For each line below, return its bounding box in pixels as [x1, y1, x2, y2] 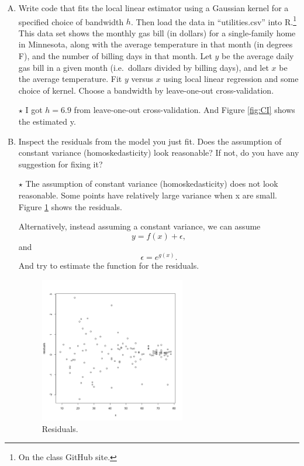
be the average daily [222, 50, 294, 62]
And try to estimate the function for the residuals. [18, 259, 199, 272]
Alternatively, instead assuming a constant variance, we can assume [18, 220, 261, 232]
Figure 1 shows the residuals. [18, 200, 122, 213]
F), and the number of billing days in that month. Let [18, 50, 212, 62]
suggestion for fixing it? [18, 157, 103, 170]
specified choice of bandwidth [18, 15, 124, 28]
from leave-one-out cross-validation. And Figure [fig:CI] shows [74, 104, 295, 116]
